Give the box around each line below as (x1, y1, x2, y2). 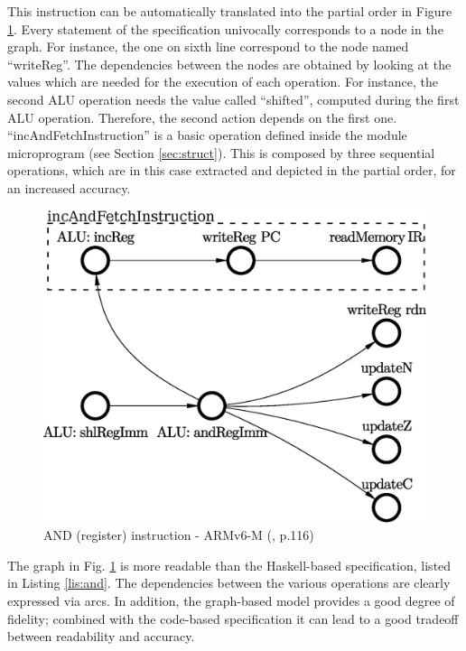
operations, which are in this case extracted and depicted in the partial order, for (7, 161, 456, 180)
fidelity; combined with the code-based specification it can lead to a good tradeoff (7, 609, 459, 628)
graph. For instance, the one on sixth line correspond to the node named (7, 37, 409, 56)
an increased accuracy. (7, 178, 131, 197)
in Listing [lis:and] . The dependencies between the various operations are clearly (7, 573, 451, 592)
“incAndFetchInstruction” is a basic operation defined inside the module (7, 126, 407, 144)
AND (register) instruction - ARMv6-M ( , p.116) (43, 525, 314, 544)
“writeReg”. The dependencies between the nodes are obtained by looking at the (7, 54, 452, 73)
